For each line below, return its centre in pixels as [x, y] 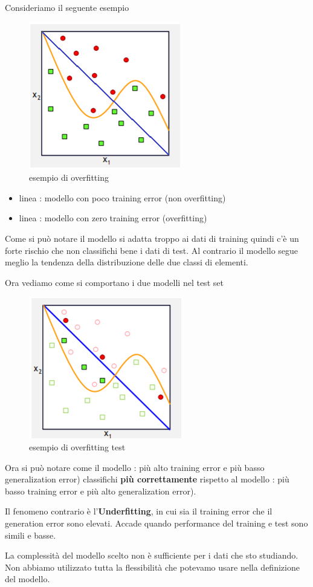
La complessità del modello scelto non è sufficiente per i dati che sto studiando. [152, 555]
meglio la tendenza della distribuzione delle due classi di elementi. [127, 262]
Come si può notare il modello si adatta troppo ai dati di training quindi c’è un [152, 238]
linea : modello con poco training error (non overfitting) [122, 197]
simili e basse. [31, 535]
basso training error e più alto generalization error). [101, 491]
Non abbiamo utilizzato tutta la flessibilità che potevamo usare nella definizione [152, 567]
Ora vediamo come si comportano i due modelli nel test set [114, 282]
